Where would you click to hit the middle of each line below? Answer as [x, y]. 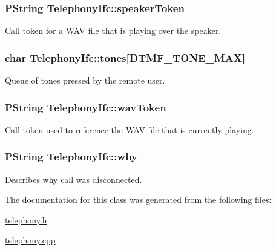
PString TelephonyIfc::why [71, 156]
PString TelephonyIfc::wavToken [86, 107]
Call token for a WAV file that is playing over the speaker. [113, 31]
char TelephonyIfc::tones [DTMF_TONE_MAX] [125, 57]
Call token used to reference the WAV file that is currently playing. [130, 129]
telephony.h [26, 219]
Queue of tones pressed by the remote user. [85, 80]
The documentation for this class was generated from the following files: [138, 199]
